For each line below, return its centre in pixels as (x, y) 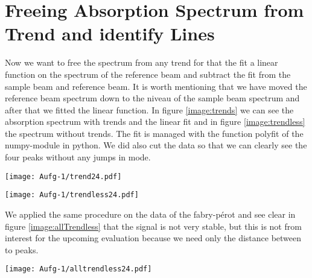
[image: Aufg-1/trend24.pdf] (63, 176)
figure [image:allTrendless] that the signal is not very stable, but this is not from (153, 226)
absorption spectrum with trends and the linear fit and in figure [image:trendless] (155, 122)
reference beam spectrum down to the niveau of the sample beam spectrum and (152, 98)
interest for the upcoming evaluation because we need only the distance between (153, 238)
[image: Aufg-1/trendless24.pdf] (72, 195)
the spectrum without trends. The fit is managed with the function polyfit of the (154, 133)
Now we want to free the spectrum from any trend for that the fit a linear (142, 62)
